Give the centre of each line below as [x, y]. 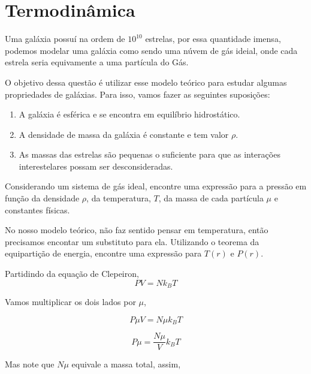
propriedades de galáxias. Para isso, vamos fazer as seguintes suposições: [138, 94]
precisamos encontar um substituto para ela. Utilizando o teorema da [132, 241]
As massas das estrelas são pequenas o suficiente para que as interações [150, 154]
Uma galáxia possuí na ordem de [65, 39]
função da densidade [42, 198]
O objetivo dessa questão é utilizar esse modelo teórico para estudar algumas [146, 82]
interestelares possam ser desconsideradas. [96, 166]
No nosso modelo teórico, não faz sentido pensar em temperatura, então [137, 230]
